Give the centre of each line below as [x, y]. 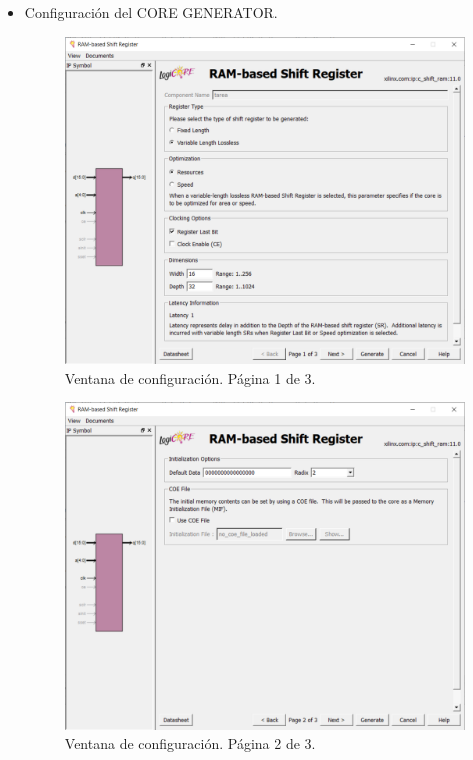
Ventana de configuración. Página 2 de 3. [190, 743]
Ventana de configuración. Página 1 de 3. [190, 377]
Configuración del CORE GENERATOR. [151, 12]
